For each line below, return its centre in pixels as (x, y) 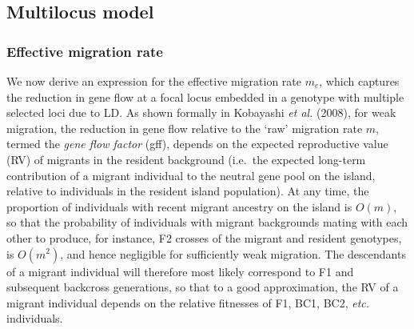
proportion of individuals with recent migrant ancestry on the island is (179, 206)
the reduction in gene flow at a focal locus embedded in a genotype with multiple (205, 96)
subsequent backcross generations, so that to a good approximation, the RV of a (203, 287)
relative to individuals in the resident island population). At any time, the (188, 191)
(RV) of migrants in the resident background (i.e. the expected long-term (186, 159)
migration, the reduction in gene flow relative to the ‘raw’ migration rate (185, 128)
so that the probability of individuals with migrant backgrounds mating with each (207, 222)
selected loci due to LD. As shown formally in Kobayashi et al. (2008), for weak (201, 112)
